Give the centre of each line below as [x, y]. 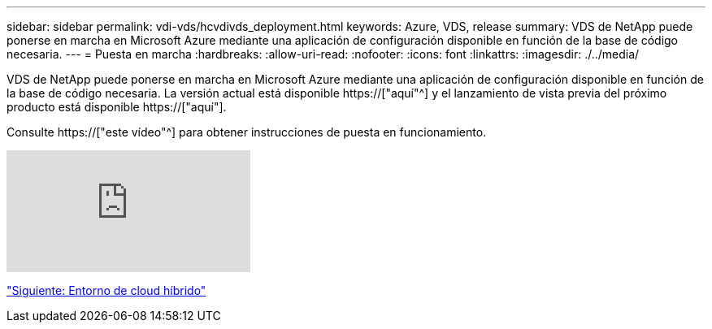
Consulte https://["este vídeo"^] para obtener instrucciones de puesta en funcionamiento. [247, 132]
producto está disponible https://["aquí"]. [117, 107]
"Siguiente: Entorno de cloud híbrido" [106, 290]
